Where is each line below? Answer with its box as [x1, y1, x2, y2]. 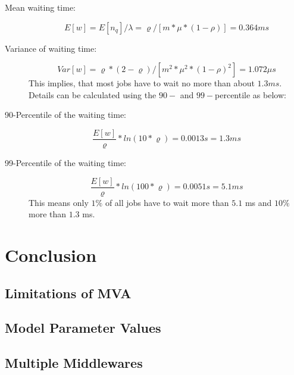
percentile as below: [215, 88, 286, 101]
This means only [29, 196, 89, 208]
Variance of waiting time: [5, 42, 97, 54]
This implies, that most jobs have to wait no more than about [29, 77, 255, 89]
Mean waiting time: [5, 1, 76, 13]
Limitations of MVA [5, 283, 132, 302]
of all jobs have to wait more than [105, 196, 229, 208]
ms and [245, 196, 272, 208]
